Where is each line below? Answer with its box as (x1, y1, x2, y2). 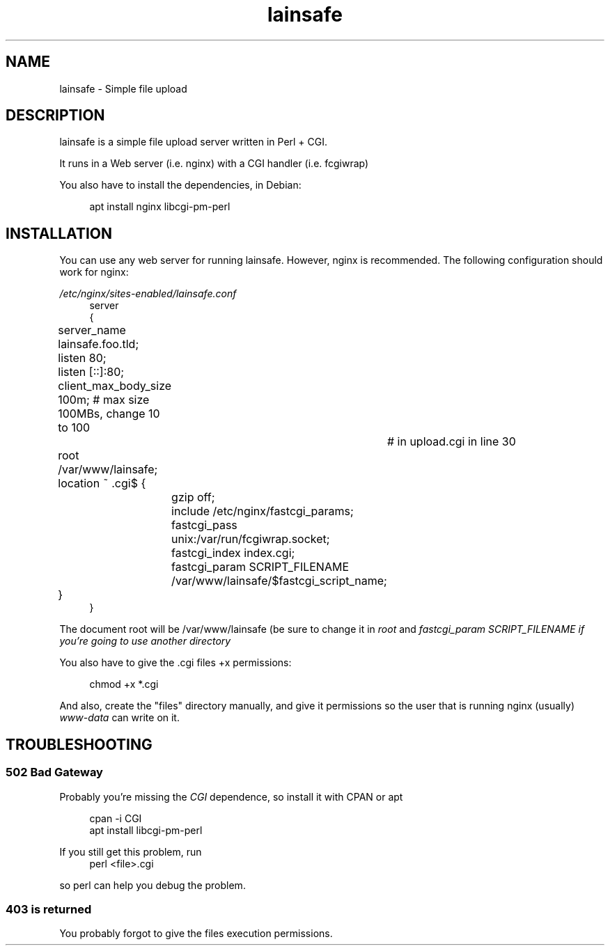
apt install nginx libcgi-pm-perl (89, 201, 230, 213)
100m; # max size (58, 393, 150, 407)
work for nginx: (59, 266, 129, 278)
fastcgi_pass (171, 518, 237, 533)
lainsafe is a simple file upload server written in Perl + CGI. (59, 136, 328, 148)
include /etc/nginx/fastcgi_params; (171, 504, 354, 519)
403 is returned (6, 902, 92, 916)
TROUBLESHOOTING (6, 735, 152, 753)
